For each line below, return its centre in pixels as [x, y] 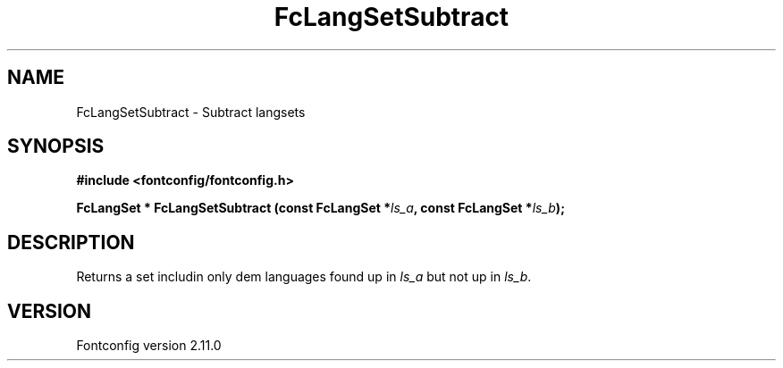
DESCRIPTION [71, 242]
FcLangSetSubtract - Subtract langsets [191, 112]
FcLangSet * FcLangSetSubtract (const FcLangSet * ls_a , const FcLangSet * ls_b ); [320, 208]
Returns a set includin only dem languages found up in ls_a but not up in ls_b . [304, 277]
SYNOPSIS [56, 146]
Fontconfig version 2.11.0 [149, 346]
